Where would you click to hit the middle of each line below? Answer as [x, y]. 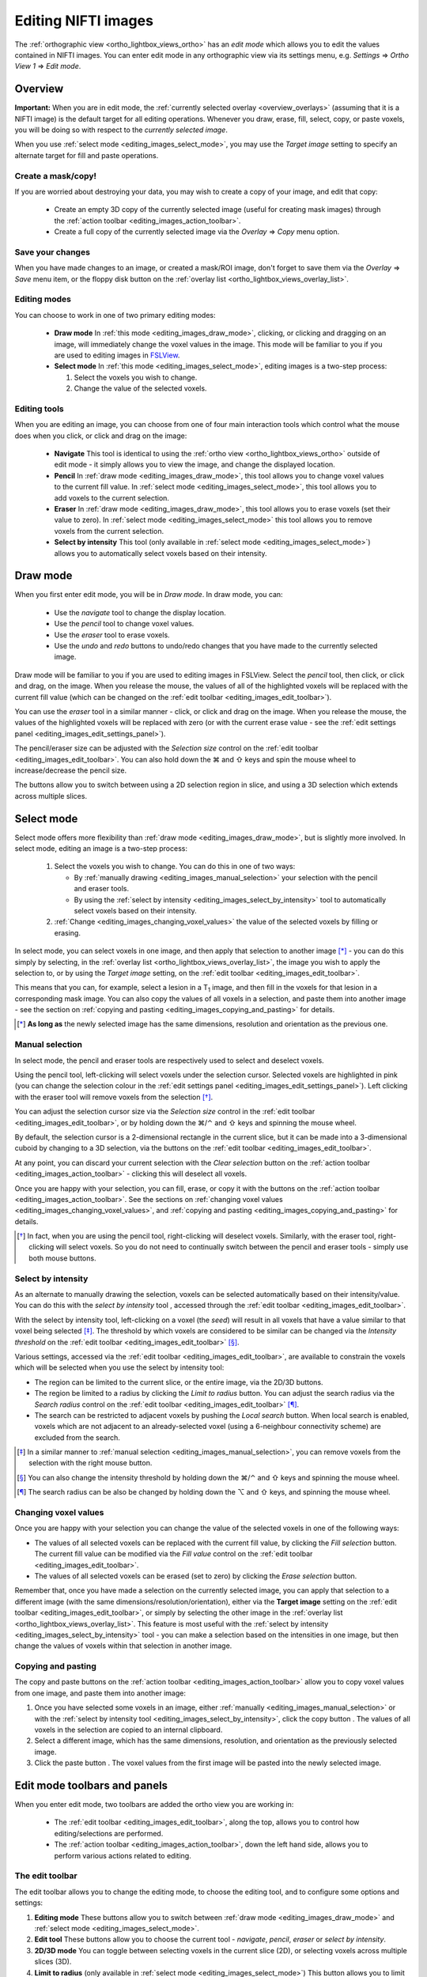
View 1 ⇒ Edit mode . [48, 66]
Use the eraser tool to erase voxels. [112, 635]
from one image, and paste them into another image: [100, 1693]
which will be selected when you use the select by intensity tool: [119, 1367]
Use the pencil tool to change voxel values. [124, 624]
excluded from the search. [77, 1437]
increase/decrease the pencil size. [71, 770]
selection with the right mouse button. [91, 1463]
